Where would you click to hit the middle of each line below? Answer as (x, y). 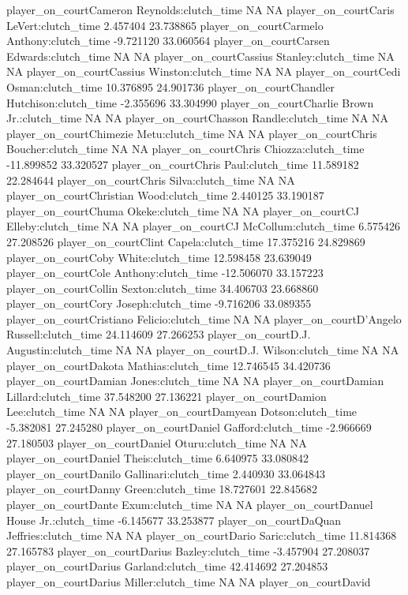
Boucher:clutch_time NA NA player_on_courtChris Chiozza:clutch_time (185, 149)
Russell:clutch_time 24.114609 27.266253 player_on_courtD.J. (159, 334)
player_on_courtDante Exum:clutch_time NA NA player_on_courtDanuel (190, 504)
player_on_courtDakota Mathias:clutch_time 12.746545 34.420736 (168, 365)
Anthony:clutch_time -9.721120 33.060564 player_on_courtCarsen (168, 41)
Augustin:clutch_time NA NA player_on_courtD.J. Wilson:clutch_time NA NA (203, 350)
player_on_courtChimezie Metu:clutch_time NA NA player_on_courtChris (192, 133)
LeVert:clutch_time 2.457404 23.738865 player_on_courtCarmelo (165, 25)
